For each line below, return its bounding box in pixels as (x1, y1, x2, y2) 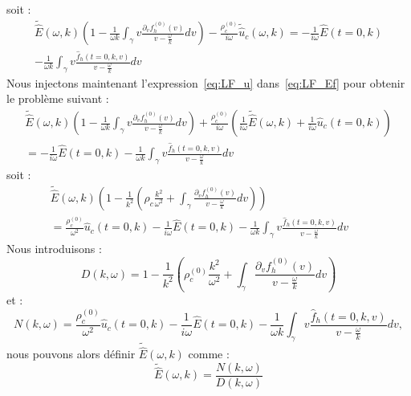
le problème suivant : (6, 90, 109, 107)
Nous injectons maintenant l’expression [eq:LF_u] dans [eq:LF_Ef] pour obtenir (6, 74, 405, 91)
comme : (188, 345, 230, 362)
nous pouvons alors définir (6, 345, 136, 362)
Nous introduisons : (6, 240, 102, 257)
